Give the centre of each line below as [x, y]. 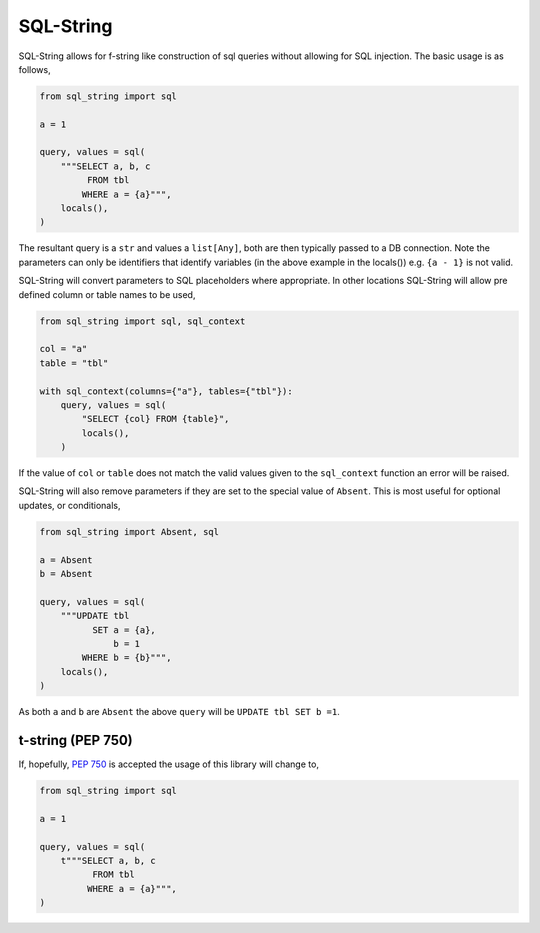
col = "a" [63, 349]
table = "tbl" [74, 363]
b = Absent [66, 574]
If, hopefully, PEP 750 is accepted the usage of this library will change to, [169, 764]
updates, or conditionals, [69, 505]
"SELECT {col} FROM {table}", [155, 419]
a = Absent [66, 559]
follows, [34, 69]
